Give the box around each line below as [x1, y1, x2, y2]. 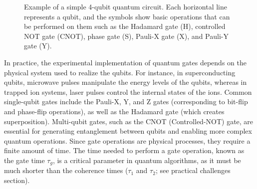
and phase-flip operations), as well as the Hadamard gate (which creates [4, 106, 225, 116]
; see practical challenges [155, 165, 231, 176]
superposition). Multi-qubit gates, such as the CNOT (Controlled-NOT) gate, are [4, 116, 254, 126]
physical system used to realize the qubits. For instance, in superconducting [4, 67, 236, 77]
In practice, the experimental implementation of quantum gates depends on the [4, 57, 247, 67]
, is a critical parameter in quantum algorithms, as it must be [52, 155, 241, 165]
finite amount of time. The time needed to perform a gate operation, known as [4, 145, 245, 156]
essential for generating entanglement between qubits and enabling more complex [4, 126, 252, 136]
